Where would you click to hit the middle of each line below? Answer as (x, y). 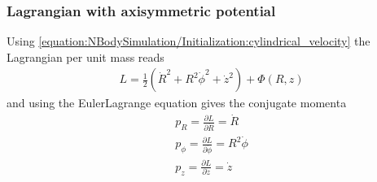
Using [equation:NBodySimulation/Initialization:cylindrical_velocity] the (188, 41)
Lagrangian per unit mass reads (85, 56)
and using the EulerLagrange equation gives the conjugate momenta (177, 103)
